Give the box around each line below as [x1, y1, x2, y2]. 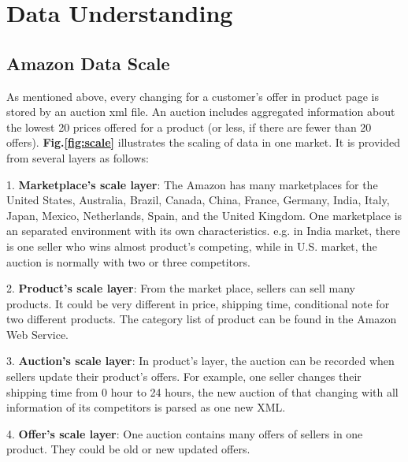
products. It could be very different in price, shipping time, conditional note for [6, 295, 390, 311]
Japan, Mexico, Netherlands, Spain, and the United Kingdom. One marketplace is [6, 207, 402, 223]
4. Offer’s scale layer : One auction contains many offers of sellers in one [6, 425, 363, 442]
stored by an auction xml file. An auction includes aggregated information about [6, 103, 395, 120]
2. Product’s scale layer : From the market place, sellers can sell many [6, 280, 355, 296]
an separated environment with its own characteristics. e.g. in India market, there [6, 222, 400, 239]
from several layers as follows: [6, 149, 149, 166]
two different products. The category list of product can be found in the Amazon [6, 311, 397, 327]
